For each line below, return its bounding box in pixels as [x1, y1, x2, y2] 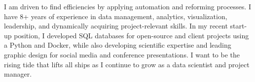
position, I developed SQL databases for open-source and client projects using [14, 30, 249, 40]
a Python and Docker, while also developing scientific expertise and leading [4, 40, 231, 50]
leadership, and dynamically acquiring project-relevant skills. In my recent [4, 21, 228, 31]
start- [230, 21, 247, 31]
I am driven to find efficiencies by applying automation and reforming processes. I [4, 1, 251, 11]
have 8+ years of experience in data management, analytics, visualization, [4, 11, 227, 21]
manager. [4, 69, 32, 79]
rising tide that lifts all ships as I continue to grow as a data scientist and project [4, 59, 250, 69]
